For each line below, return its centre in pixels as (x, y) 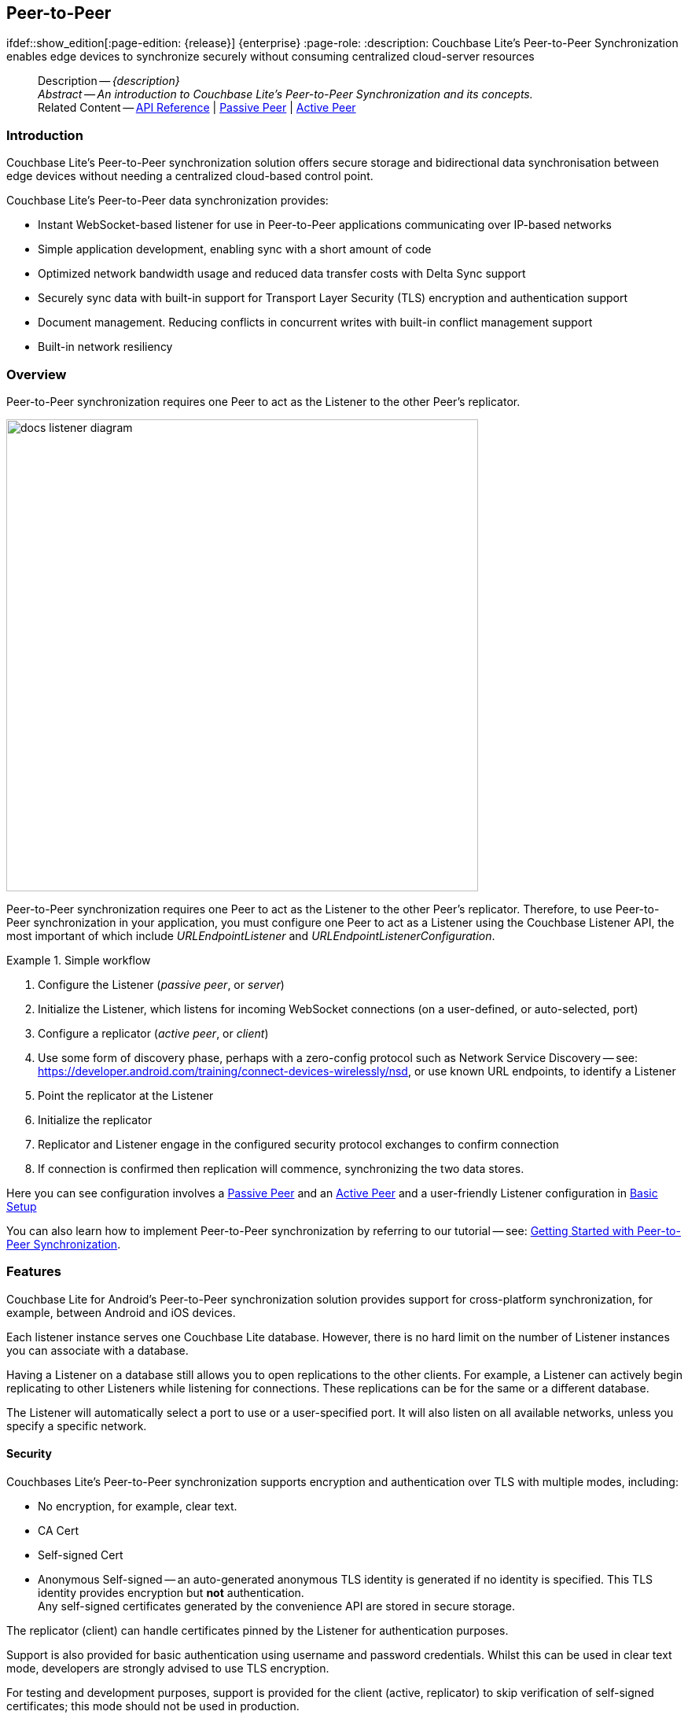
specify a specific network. (77, 1425)
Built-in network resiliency (105, 347)
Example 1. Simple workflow (79, 960)
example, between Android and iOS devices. (121, 1312)
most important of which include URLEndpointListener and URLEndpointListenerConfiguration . (251, 935)
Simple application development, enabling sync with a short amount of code (235, 249)
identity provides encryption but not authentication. (171, 1592)
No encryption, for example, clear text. (138, 1506)
